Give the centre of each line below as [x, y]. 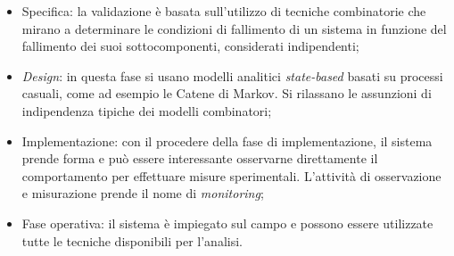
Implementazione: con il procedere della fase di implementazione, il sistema [227, 140]
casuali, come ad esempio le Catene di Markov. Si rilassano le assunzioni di [227, 93]
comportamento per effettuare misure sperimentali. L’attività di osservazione [231, 175]
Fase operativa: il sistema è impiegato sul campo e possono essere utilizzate [227, 223]
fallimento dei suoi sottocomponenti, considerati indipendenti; [190, 46]
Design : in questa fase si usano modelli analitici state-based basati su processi [232, 75]
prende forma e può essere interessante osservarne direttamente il [200, 158]
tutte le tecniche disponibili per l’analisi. [132, 240]
